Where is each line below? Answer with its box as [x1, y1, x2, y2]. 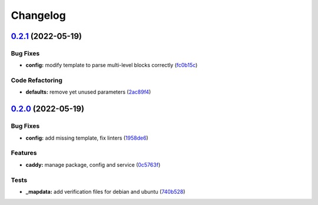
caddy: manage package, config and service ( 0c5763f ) [25, 161, 161, 168]
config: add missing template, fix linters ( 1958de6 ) [25, 134, 148, 141]
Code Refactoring [11, 77, 63, 85]
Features [11, 149, 37, 157]
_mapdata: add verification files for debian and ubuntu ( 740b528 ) [25, 188, 185, 195]
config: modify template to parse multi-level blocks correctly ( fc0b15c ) [25, 62, 198, 69]
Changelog [11, 9, 66, 22]
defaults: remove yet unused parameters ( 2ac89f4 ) [25, 88, 151, 95]
